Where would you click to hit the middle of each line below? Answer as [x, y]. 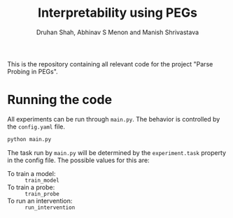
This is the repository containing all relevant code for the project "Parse [110, 64]
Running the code [60, 100]
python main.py [29, 139]
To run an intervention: [40, 201]
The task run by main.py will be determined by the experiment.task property [116, 152]
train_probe [42, 194]
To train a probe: [31, 187]
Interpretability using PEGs [118, 13]
